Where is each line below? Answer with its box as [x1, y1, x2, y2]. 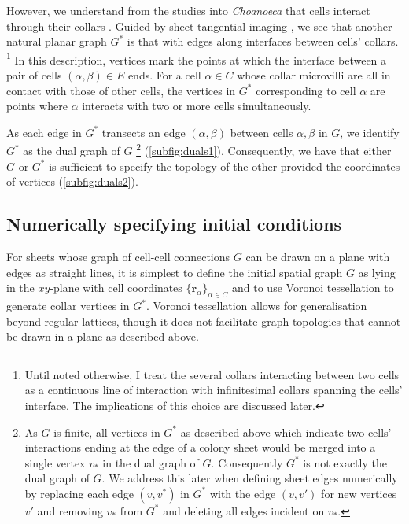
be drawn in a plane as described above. [6, 328, 199, 345]
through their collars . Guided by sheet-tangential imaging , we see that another [6, 17, 392, 34]
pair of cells [6, 67, 62, 83]
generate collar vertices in [6, 297, 130, 314]
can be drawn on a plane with [245, 249, 390, 265]
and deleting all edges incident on [163, 502, 325, 518]
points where [6, 98, 68, 114]
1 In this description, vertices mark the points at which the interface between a [6, 49, 387, 68]
